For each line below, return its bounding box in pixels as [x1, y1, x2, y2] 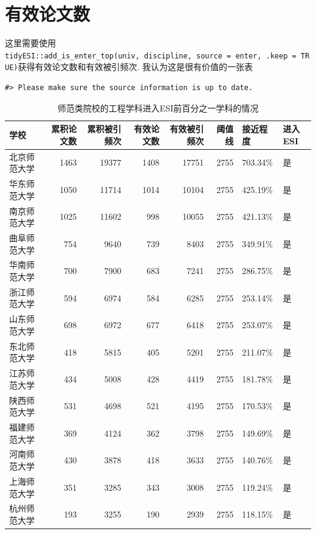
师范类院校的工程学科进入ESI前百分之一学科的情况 [57, 101, 259, 114]
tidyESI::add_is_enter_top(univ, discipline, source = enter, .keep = [5, 51, 297, 60]
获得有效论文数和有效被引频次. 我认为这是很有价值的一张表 [18, 60, 253, 73]
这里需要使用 [5, 37, 56, 49]
